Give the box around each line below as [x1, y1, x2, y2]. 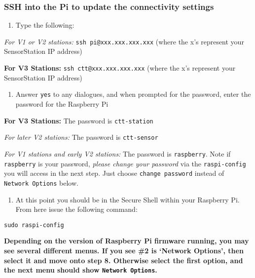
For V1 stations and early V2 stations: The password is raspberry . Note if [4, 148, 231, 159]
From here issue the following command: [15, 204, 138, 214]
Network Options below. [4, 177, 78, 188]
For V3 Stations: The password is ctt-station [4, 115, 153, 125]
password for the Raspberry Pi [15, 98, 109, 109]
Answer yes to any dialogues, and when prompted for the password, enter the [15, 89, 251, 99]
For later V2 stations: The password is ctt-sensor [4, 132, 158, 142]
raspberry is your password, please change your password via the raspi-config [4, 158, 246, 168]
